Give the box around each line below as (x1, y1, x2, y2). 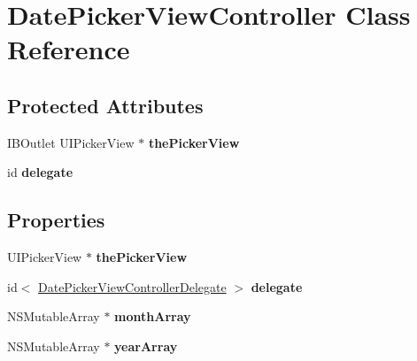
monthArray (114, 307, 191, 326)
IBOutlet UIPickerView (7, 133, 135, 151)
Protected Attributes (7, 91, 204, 119)
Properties (7, 206, 105, 234)
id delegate (7, 163, 73, 181)
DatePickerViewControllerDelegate (38, 277, 227, 296)
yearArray (114, 336, 178, 355)
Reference (7, 31, 130, 67)
